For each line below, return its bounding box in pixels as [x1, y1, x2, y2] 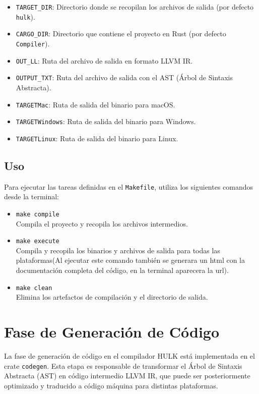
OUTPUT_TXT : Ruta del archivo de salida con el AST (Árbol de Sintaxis [16, 72, 233, 83]
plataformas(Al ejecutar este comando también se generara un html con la [16, 255, 245, 265]
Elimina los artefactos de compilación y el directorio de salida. [16, 292, 208, 302]
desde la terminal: [4, 191, 59, 202]
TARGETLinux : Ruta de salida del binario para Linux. [16, 133, 178, 143]
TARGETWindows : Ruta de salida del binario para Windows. [16, 116, 196, 127]
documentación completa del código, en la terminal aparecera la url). [16, 265, 229, 275]
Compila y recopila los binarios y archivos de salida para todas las [16, 245, 220, 255]
